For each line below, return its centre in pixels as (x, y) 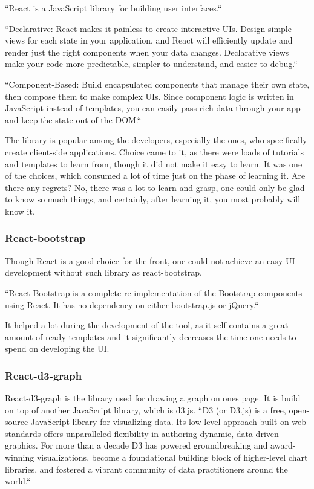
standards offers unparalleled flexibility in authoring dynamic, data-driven (142, 433)
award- (283, 445)
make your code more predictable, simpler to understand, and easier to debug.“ (151, 64)
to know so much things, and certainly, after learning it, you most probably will (153, 199)
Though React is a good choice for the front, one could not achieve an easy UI (150, 260)
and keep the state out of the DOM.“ (73, 119)
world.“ (18, 481)
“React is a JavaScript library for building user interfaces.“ (113, 8)
